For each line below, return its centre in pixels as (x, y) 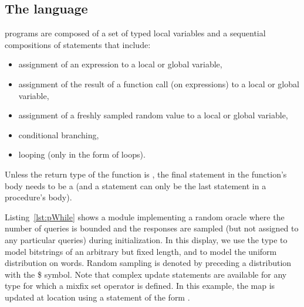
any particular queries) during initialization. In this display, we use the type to (146, 239)
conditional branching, (59, 134)
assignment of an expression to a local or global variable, (120, 64)
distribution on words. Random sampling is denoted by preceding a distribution (148, 263)
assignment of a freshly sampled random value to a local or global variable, (153, 115)
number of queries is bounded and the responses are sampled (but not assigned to (152, 228)
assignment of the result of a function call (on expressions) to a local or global (159, 83)
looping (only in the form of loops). (82, 154)
